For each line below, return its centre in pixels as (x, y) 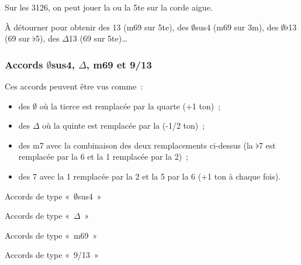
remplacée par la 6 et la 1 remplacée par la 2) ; (103, 156)
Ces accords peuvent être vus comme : (74, 86)
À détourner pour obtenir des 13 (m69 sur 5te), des (97, 27)
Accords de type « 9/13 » (52, 255)
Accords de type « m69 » (51, 235)
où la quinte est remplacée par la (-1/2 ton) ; (124, 125)
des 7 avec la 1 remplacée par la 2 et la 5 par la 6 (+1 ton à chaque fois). (149, 176)
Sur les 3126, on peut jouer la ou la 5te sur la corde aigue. (109, 7)
